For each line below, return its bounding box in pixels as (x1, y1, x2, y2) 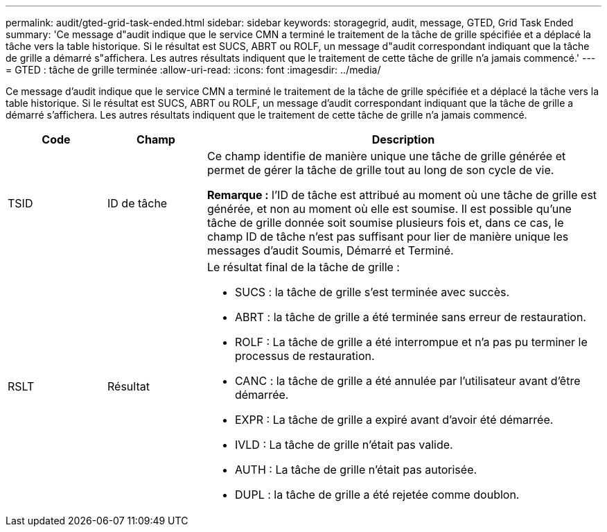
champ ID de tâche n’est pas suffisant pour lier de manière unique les (206, 230, 569, 243)
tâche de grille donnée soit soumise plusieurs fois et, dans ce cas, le (206, 216, 564, 230)
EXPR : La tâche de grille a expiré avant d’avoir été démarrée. (234, 413, 554, 427)
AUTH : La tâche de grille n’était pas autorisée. (234, 463, 477, 477)
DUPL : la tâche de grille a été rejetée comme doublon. (234, 488, 520, 501)
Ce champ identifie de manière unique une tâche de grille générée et (206, 149, 566, 163)
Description (371, 132, 435, 146)
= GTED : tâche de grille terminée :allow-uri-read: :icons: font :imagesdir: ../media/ (6, 64, 381, 76)
